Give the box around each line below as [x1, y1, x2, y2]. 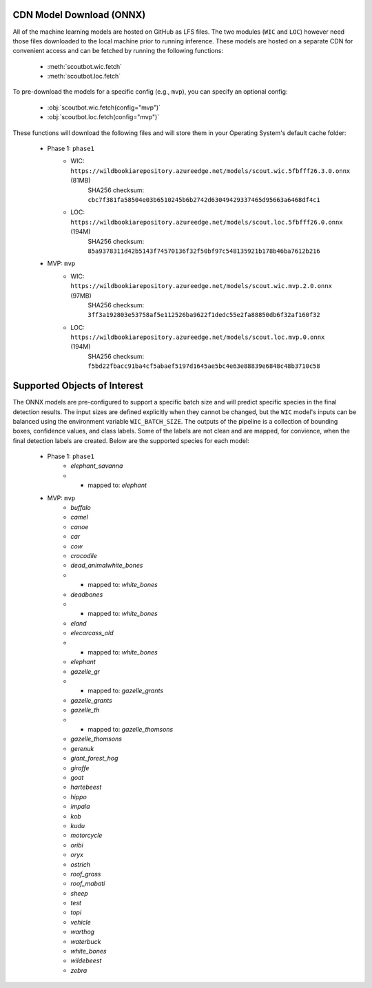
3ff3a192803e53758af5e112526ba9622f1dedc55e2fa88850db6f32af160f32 [87, 311, 320, 319]
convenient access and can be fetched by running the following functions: [12, 47, 224, 55]
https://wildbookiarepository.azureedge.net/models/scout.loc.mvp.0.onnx [70, 333, 325, 341]
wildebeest [70, 956, 102, 965]
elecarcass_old [70, 629, 114, 637]
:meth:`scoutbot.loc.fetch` [47, 72, 121, 81]
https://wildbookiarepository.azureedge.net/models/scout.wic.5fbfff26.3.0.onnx [70, 167, 351, 175]
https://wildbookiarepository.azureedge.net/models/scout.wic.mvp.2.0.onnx [70, 282, 332, 290]
